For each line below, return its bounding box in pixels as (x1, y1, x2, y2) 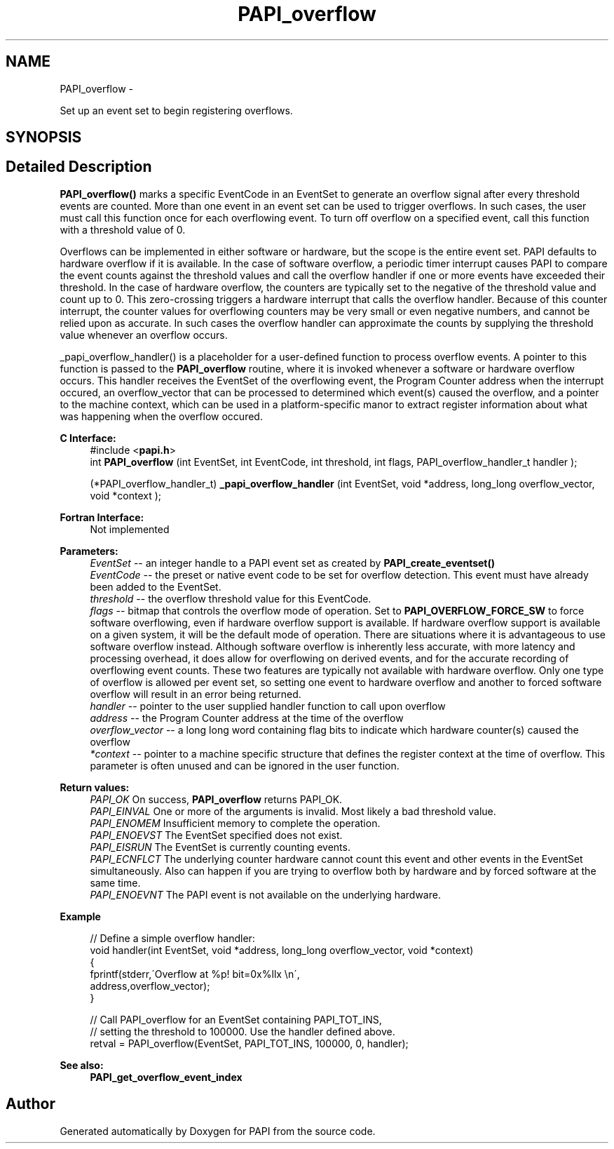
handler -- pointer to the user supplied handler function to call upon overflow (90, 699, 446, 712)
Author (6, 1095, 55, 1113)
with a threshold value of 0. (60, 223, 186, 236)
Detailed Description (6, 158, 152, 176)
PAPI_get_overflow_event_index (90, 1070, 243, 1083)
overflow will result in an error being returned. (90, 687, 301, 700)
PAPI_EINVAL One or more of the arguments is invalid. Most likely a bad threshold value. (90, 805, 496, 817)
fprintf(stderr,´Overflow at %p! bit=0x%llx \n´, (90, 967, 300, 980)
